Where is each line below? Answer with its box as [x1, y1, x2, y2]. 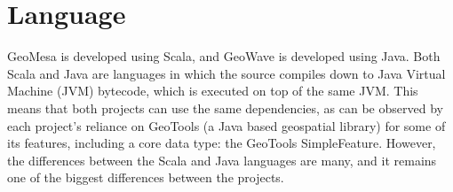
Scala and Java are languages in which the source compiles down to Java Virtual [7, 64, 446, 82]
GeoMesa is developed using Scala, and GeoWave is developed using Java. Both [7, 47, 441, 65]
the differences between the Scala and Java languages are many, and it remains [7, 150, 437, 169]
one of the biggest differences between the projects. [7, 168, 284, 187]
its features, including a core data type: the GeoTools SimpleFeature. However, [7, 134, 436, 152]
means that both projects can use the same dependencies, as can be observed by [7, 98, 443, 117]
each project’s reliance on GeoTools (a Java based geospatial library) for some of [7, 116, 446, 134]
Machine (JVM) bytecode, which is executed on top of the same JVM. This [7, 81, 418, 100]
